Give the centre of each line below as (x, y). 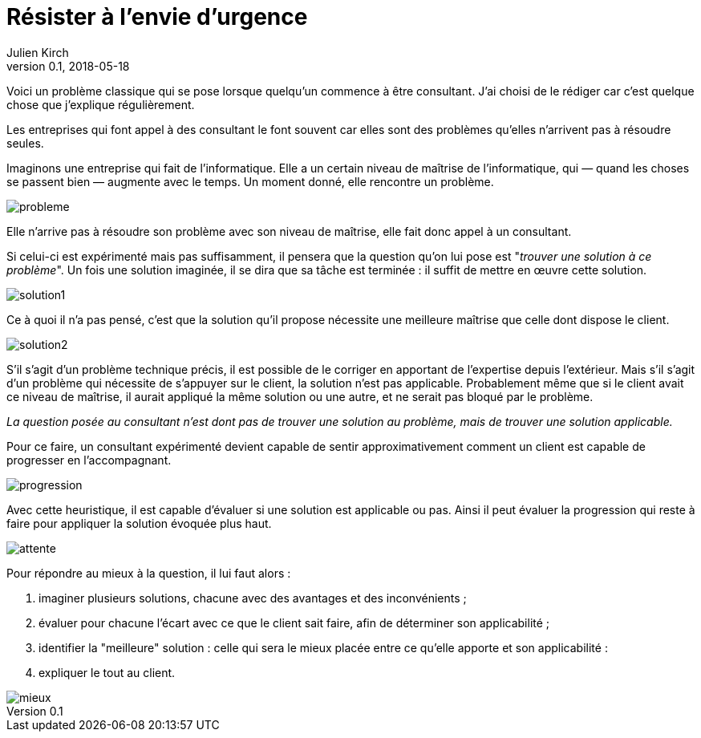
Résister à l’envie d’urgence (157, 17)
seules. (25, 143)
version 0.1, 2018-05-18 (68, 66)
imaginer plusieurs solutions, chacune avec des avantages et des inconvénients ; (253, 598)
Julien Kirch (38, 52)
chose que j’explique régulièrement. (101, 104)
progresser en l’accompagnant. (89, 460)
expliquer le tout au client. (107, 672)
